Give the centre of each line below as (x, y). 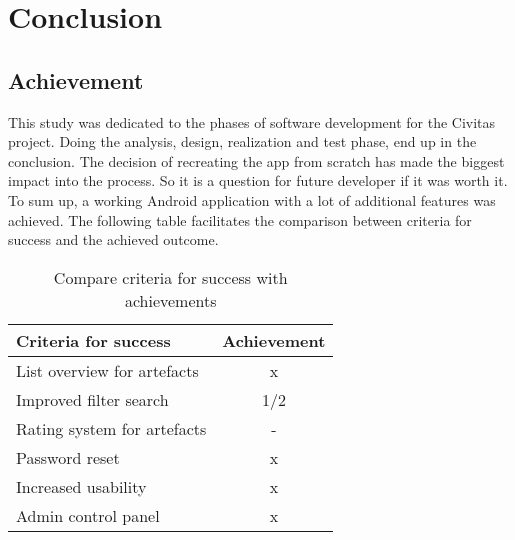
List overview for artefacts (107, 370)
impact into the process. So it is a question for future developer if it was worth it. (258, 180)
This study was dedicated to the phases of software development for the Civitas (252, 121)
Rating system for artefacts (111, 428)
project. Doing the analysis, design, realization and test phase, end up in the (242, 141)
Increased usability (81, 486)
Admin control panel (88, 515)
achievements (170, 300)
